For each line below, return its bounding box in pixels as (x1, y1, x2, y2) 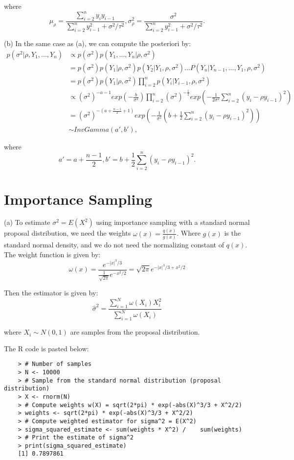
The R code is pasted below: (4, 343, 89, 353)
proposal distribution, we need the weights (4, 228, 131, 238)
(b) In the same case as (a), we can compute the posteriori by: (4, 38, 191, 48)
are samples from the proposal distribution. (70, 327, 200, 337)
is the (224, 228, 241, 238)
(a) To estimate (4, 217, 50, 227)
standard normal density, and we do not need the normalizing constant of (4, 240, 224, 250)
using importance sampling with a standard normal (96, 217, 250, 227)
